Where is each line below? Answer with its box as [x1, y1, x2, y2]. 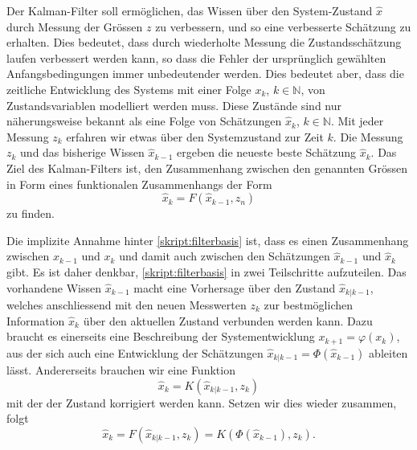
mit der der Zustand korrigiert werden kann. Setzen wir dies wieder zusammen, [6, 394, 397, 411]
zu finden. [6, 205, 55, 222]
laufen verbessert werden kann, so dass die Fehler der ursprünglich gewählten [6, 49, 386, 66]
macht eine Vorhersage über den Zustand [133, 279, 336, 296]
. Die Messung [333, 128, 403, 145]
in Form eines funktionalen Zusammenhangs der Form [6, 175, 272, 192]
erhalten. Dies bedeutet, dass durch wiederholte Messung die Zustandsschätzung [6, 34, 402, 51]
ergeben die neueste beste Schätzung [177, 144, 357, 161]
